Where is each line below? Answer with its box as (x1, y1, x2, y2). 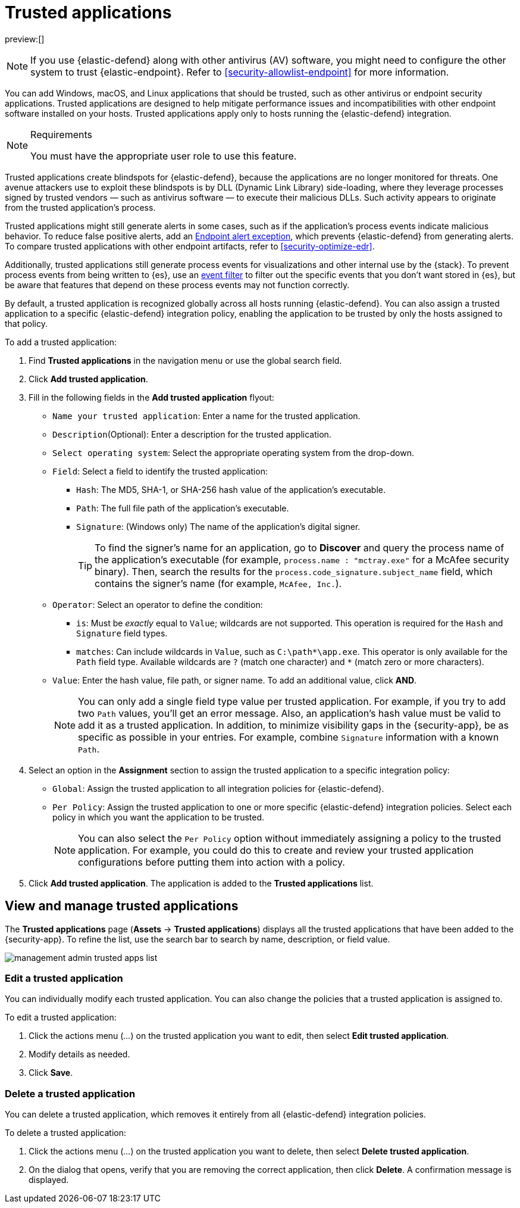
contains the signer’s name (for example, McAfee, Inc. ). (95, 577, 342, 589)
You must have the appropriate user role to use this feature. (30, 149, 297, 162)
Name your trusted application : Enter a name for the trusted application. (52, 410, 361, 421)
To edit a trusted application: (5, 1012, 117, 1023)
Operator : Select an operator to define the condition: (52, 599, 263, 610)
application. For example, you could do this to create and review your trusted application (78, 844, 474, 856)
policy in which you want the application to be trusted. (52, 811, 265, 822)
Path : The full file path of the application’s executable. (76, 502, 289, 513)
